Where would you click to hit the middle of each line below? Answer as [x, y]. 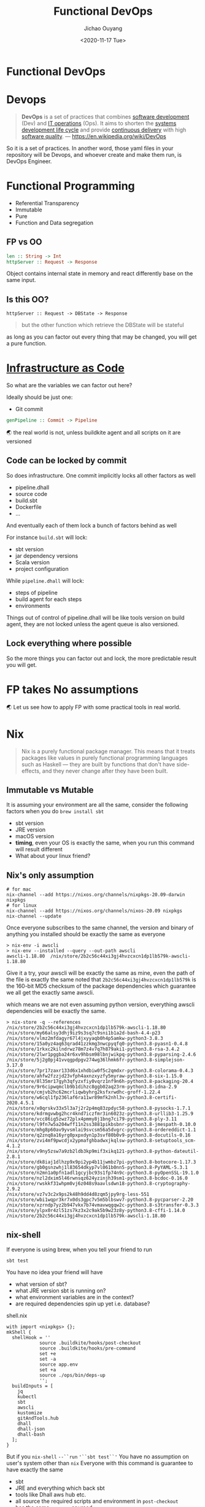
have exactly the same [35, 1470]
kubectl [27, 1396]
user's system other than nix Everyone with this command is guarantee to [100, 1463]
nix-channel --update [34, 916]
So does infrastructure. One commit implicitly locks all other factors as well [101, 475]
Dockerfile [28, 507]
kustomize [30, 1413]
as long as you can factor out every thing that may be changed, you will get [102, 337]
